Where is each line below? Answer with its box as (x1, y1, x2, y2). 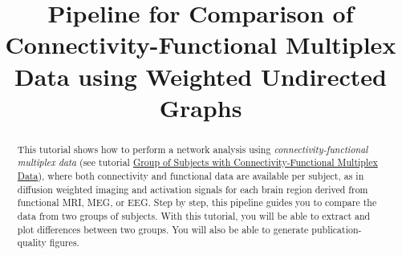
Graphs (159, 91, 242, 123)
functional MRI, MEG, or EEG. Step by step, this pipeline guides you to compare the (17, 196, 377, 209)
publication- (311, 222, 362, 236)
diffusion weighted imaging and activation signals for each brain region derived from (17, 182, 368, 196)
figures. (49, 236, 79, 249)
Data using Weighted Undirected (14, 59, 387, 92)
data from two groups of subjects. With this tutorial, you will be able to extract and (17, 209, 371, 223)
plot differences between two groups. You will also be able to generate (17, 222, 309, 236)
